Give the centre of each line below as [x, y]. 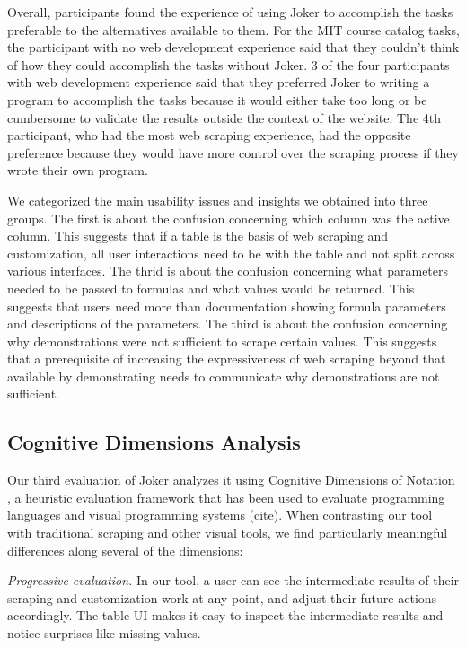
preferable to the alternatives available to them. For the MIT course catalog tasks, [233, 29]
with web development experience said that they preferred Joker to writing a [219, 82]
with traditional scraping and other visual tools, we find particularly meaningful [228, 533]
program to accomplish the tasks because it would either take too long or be [217, 99]
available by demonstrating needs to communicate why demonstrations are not [224, 376]
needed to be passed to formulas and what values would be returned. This [211, 288]
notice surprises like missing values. [104, 633]
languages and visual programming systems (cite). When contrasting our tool [220, 515]
